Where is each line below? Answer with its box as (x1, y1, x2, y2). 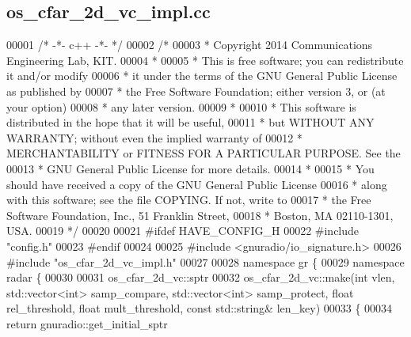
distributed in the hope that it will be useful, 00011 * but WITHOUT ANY (6, 114, 375, 131)
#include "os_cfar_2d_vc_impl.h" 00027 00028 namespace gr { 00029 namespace (6, 253, 405, 270)
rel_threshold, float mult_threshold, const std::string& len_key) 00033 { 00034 (6, 300, 393, 316)
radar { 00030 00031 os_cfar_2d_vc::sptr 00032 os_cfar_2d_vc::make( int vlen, (6, 269, 395, 286)
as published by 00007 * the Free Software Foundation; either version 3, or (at (6, 82, 386, 99)
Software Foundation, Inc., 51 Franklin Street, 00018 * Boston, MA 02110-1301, (6, 206, 394, 223)
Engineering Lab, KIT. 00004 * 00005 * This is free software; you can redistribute (6, 51, 404, 68)
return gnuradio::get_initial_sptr (6, 315, 168, 331)
